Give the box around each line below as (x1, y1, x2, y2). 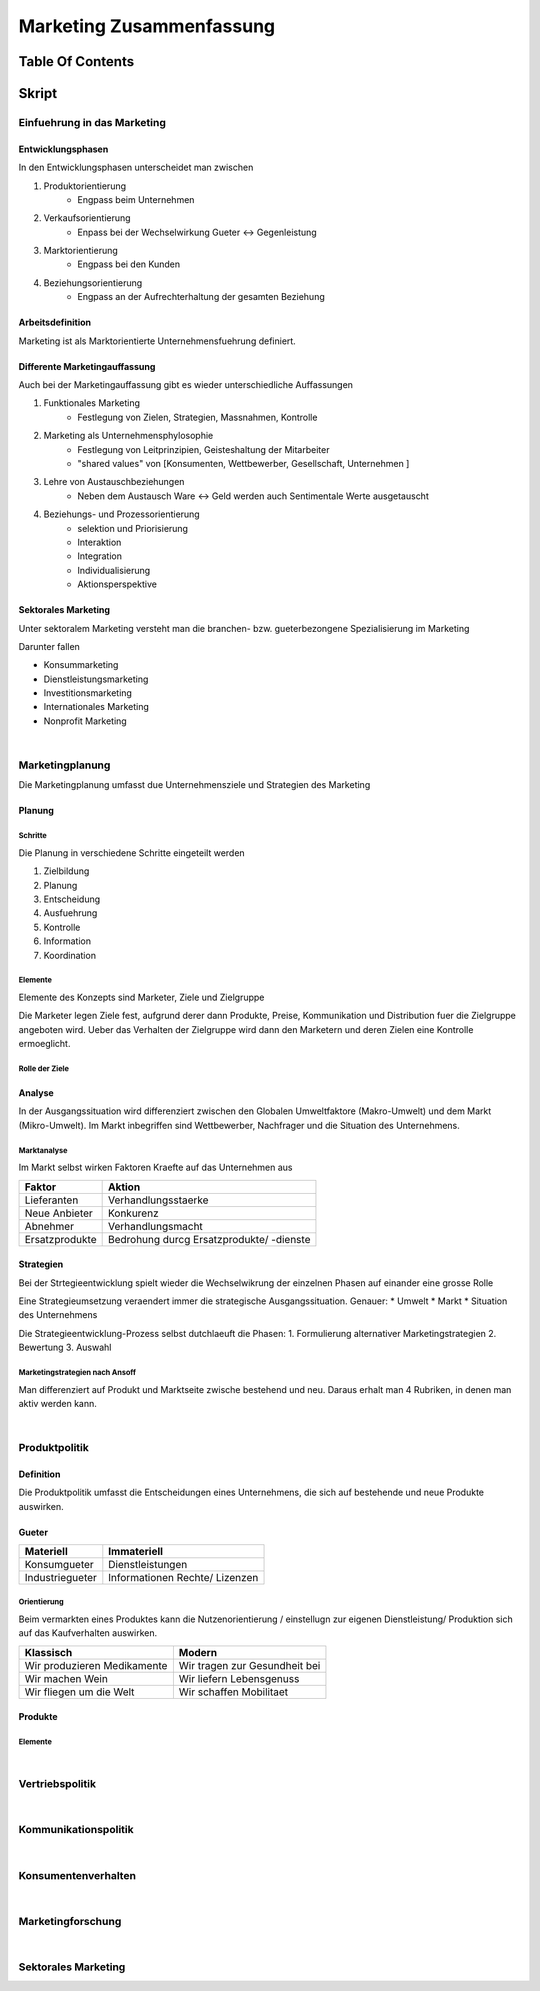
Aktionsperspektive (77, 578, 157, 590)
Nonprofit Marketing (43, 715, 127, 727)
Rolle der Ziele (18, 1063, 70, 1074)
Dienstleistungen (108, 1558, 188, 1572)
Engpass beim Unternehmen (77, 193, 195, 205)
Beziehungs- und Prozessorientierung (43, 508, 200, 520)
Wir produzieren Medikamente (24, 1658, 168, 1672)
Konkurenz (107, 1206, 159, 1220)
